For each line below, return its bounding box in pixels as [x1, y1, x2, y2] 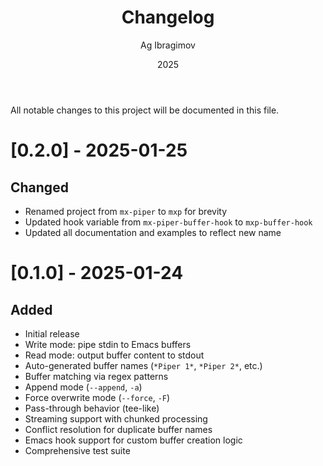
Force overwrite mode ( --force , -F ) [24, 391, 171, 403]
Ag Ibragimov [140, 39, 196, 51]
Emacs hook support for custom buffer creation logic [24, 434, 243, 446]
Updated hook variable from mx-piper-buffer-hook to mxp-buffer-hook [24, 216, 313, 228]
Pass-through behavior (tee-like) [24, 402, 160, 414]
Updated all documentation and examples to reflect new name [24, 226, 282, 238]
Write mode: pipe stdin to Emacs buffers [24, 338, 192, 350]
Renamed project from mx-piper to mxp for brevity [24, 205, 228, 217]
